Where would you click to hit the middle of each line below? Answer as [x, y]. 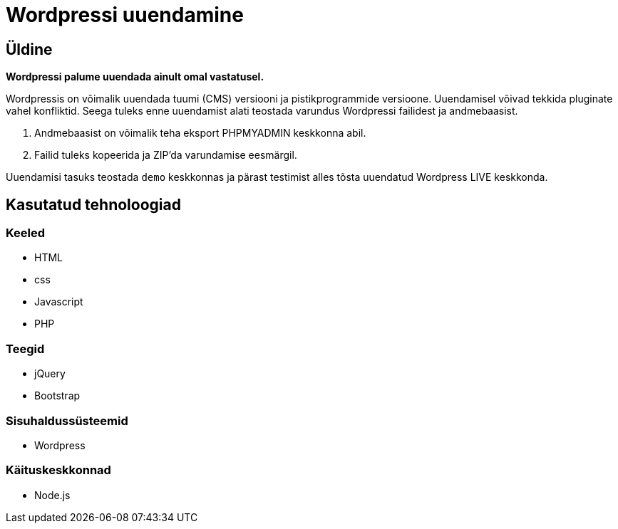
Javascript [59, 302]
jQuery [50, 374]
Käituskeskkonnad [58, 470]
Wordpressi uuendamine [125, 15]
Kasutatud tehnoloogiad [93, 204]
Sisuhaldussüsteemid [67, 420]
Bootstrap [57, 396]
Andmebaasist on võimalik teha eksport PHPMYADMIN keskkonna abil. [200, 133]
